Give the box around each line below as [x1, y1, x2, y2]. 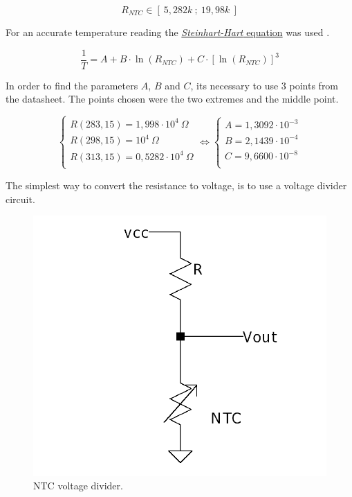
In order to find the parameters [6, 78, 138, 92]
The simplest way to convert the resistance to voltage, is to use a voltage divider [6, 177, 347, 192]
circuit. [6, 191, 35, 206]
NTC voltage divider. [33, 478, 123, 493]
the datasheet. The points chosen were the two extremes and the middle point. [6, 91, 339, 106]
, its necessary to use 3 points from [190, 78, 339, 92]
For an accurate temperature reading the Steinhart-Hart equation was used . [6, 25, 330, 39]
